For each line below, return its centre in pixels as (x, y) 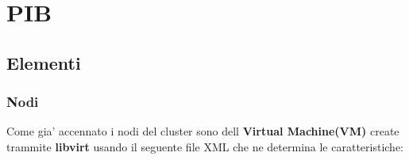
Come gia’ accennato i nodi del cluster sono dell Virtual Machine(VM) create (203, 131)
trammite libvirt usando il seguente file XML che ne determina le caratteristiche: (205, 146)
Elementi (44, 62)
